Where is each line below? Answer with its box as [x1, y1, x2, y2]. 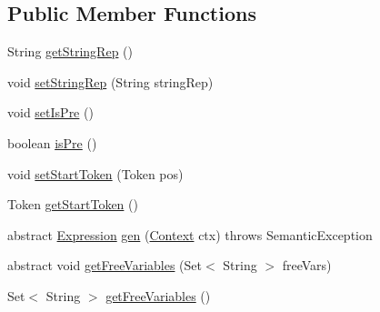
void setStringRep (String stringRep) [7, 72, 214, 91]
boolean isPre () [7, 133, 97, 152]
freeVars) [282, 256, 332, 275]
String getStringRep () [7, 42, 133, 61]
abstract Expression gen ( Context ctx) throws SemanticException [7, 225, 373, 244]
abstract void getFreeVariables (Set [7, 256, 202, 275]
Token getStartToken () [7, 195, 138, 214]
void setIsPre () [7, 103, 94, 122]
